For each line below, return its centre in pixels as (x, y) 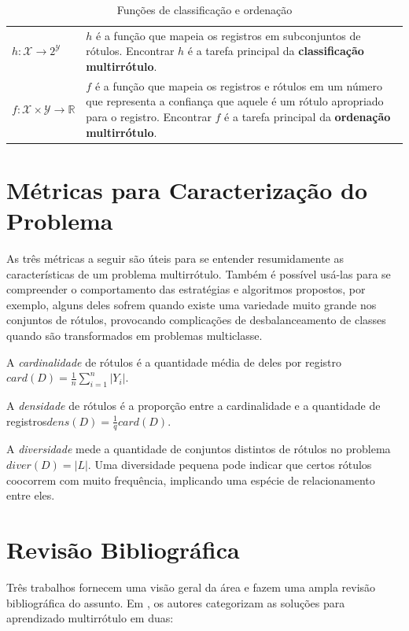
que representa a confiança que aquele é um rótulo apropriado (235, 101)
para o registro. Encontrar (149, 117)
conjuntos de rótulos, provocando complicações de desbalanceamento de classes (196, 320)
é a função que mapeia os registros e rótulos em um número (239, 85)
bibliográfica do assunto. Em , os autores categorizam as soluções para (176, 602)
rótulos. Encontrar (130, 51)
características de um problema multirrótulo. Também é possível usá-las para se (199, 273)
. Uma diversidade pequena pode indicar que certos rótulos (230, 465)
